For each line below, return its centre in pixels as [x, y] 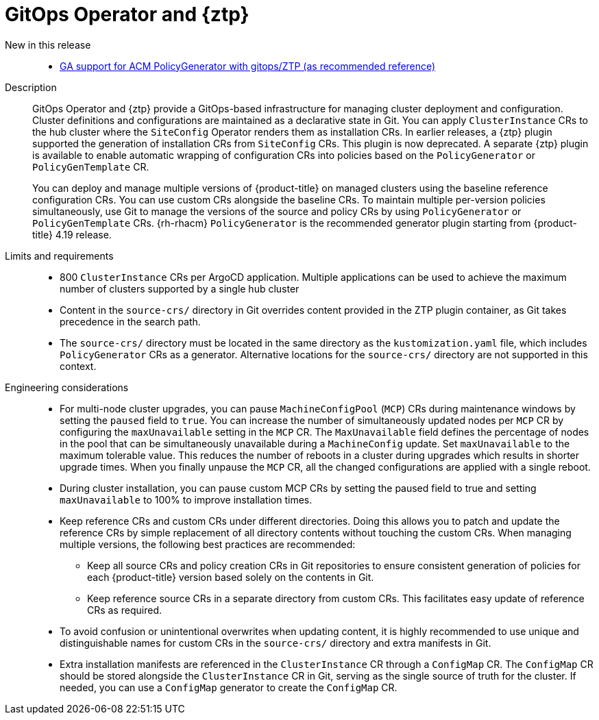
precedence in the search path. [130, 321]
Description [31, 87]
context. [78, 366]
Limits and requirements [59, 256]
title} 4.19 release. [72, 234]
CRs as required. [124, 610]
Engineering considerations [67, 387]
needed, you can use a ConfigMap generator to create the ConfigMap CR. [229, 687]
